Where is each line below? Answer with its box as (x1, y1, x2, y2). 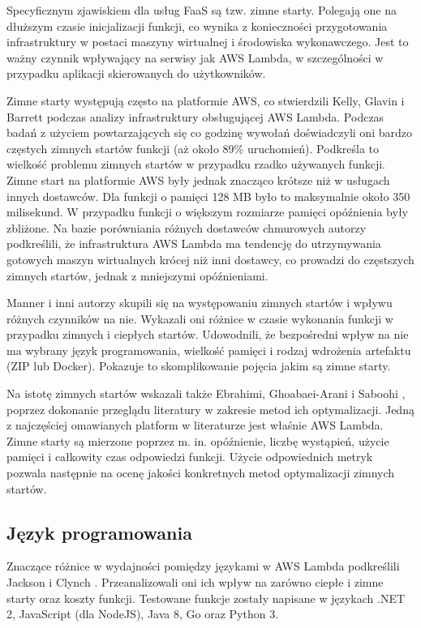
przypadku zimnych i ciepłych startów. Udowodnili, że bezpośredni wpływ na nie (6, 326, 409, 343)
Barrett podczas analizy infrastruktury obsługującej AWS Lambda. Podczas (6, 108, 384, 125)
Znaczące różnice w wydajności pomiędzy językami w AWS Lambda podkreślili (6, 558, 400, 575)
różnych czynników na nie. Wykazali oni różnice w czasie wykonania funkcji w (6, 310, 393, 327)
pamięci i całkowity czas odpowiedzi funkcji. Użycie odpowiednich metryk (6, 448, 373, 465)
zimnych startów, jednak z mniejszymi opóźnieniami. (6, 267, 268, 284)
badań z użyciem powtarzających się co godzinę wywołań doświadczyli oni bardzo (6, 124, 412, 141)
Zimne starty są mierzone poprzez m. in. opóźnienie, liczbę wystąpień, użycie (6, 432, 389, 449)
